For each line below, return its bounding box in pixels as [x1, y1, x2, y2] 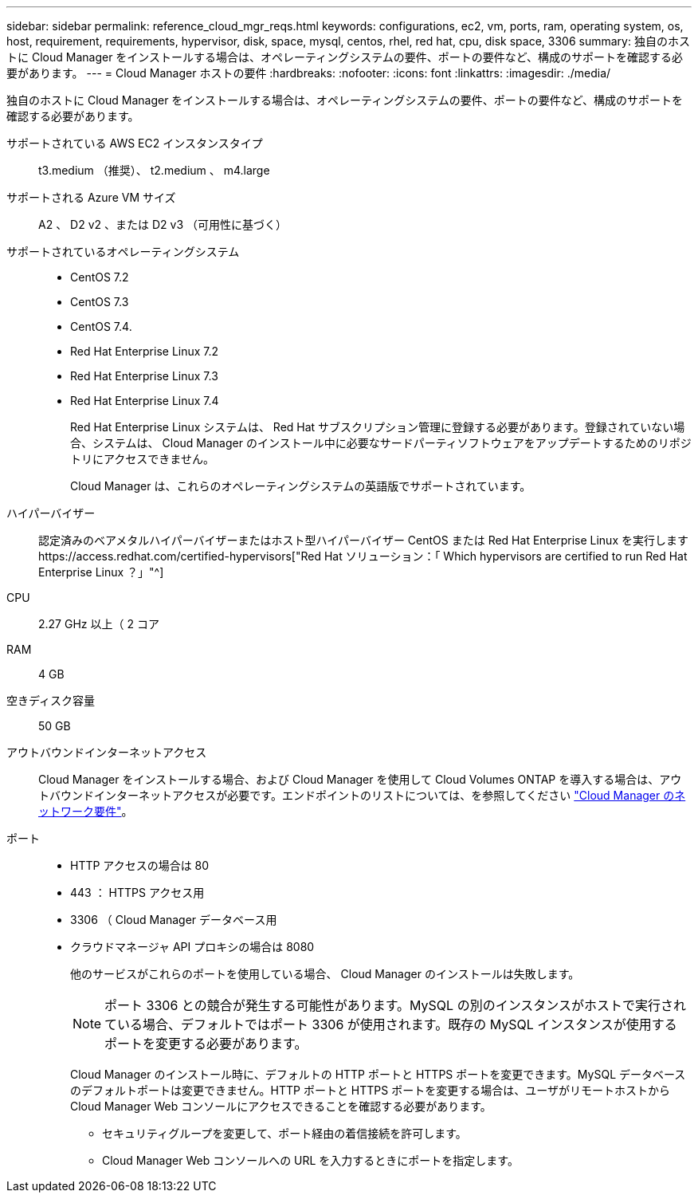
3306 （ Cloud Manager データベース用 [70, 913, 277, 926]
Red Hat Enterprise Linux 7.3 [70, 369, 218, 383]
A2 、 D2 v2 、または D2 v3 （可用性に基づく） [38, 218, 287, 231]
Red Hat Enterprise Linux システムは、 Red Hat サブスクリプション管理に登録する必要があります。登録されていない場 [70, 420, 685, 434]
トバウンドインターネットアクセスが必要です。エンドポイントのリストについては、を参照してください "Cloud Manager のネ [38, 788, 686, 802]
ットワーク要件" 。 [38, 804, 133, 818]
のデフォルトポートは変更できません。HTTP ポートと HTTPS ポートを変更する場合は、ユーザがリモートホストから [70, 1083, 670, 1097]
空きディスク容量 [6, 694, 96, 707]
